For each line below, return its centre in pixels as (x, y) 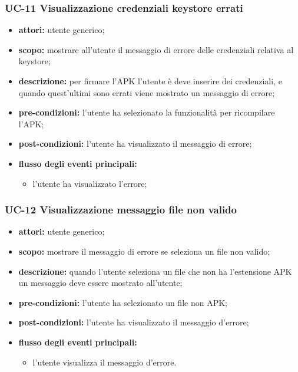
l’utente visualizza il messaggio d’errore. (105, 362)
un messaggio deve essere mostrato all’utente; (100, 283)
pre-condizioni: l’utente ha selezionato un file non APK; (123, 302)
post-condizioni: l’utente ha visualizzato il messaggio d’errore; (134, 322)
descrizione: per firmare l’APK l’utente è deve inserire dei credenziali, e (150, 81)
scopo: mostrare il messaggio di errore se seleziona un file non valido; (144, 251)
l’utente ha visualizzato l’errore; (90, 183)
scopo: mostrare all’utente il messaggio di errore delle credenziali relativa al (156, 49)
